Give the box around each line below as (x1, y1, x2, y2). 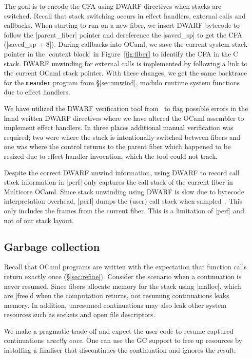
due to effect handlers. (4, 87, 70, 97)
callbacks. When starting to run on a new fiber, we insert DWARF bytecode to (4, 20, 240, 30)
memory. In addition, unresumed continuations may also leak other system (4, 300, 227, 310)
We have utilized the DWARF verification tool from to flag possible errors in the (4, 103, 248, 113)
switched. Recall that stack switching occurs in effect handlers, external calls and (4, 10, 246, 20)
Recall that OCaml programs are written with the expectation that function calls (4, 262, 247, 272)
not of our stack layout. (4, 215, 74, 225)
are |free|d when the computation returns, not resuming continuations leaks (4, 290, 229, 301)
